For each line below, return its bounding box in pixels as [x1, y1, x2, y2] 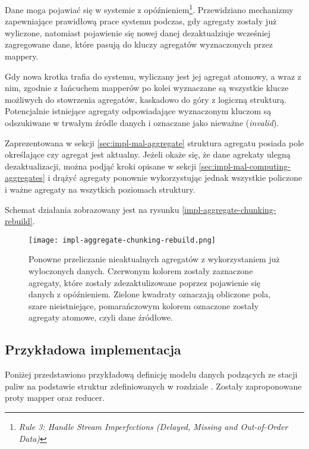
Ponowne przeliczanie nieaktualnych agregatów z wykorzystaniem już [29, 253, 280, 265]
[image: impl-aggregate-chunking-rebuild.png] [29, 236, 216, 244]
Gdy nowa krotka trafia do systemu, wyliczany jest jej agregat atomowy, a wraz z [5, 70, 301, 82]
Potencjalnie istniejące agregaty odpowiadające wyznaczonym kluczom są [5, 105, 272, 117]
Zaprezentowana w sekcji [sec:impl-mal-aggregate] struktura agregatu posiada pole [5, 136, 304, 149]
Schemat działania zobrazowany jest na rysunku [5, 203, 179, 215]
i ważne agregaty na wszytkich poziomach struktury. [5, 183, 196, 195]
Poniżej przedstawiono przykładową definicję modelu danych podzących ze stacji [5, 368, 298, 381]
